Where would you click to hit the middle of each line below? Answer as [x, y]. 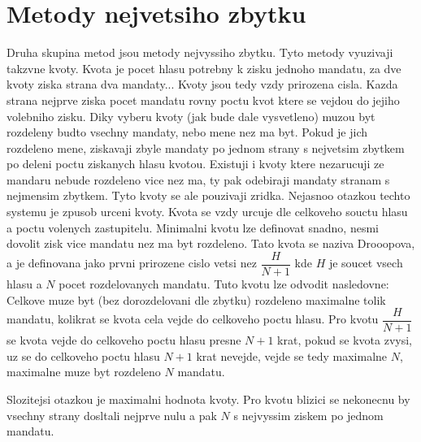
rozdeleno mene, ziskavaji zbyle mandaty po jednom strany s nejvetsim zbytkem [206, 147]
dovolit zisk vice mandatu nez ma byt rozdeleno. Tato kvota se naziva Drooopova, [211, 243]
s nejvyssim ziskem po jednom [308, 415]
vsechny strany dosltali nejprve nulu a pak [112, 415]
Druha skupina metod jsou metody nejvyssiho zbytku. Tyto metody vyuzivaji [200, 52]
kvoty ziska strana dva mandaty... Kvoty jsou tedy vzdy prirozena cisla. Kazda [202, 84]
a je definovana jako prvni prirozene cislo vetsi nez [132, 263]
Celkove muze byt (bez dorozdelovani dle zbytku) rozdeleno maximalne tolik [196, 299]
